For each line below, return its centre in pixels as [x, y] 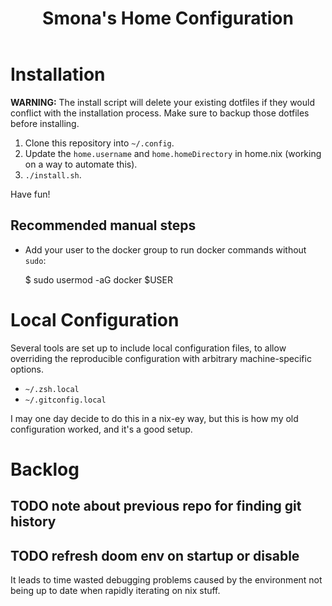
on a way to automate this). [81, 164]
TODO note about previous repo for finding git [156, 506]
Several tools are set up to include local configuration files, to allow [148, 348]
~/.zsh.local [52, 389]
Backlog [45, 469]
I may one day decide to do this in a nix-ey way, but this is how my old [154, 418]
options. [27, 369]
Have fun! [30, 194]
